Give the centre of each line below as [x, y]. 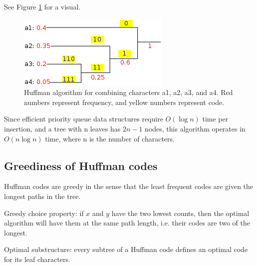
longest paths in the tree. [42, 196]
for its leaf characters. [37, 259]
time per [215, 119]
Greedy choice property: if [44, 213]
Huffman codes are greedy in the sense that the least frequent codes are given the [129, 186]
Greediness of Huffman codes [81, 165]
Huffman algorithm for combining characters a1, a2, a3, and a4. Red [128, 92]
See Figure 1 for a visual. [42, 6]
